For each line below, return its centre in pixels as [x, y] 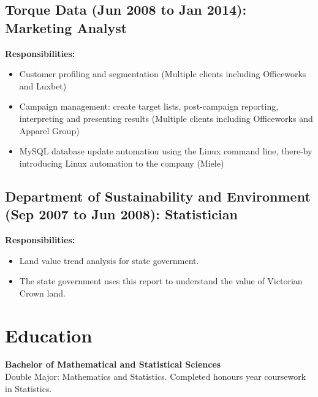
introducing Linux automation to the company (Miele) [122, 163]
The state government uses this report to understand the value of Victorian [161, 281]
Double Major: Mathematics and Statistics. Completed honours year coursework [156, 376]
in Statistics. [28, 388]
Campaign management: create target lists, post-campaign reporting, [149, 106]
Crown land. [42, 293]
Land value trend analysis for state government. [109, 260]
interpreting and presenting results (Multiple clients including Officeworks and [166, 118]
